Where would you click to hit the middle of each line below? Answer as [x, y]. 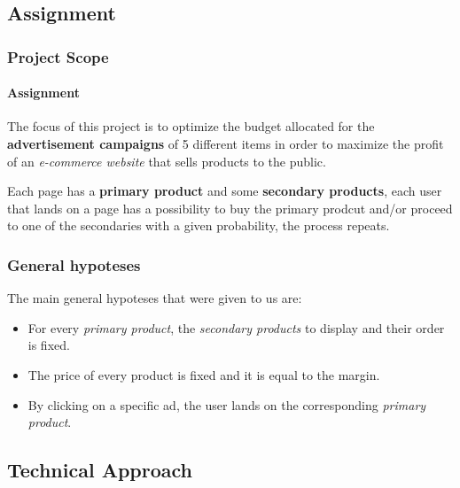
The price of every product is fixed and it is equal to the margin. [204, 374]
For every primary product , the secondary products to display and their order [236, 327]
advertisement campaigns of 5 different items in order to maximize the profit [226, 144]
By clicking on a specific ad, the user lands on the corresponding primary [227, 404]
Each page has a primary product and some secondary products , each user [225, 191]
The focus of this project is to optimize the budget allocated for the [191, 126]
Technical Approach [100, 470]
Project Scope [58, 56]
